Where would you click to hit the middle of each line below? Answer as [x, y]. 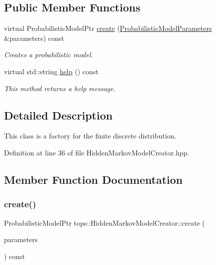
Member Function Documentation [94, 179]
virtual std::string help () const [51, 71]
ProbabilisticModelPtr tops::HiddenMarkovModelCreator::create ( [105, 222]
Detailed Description [58, 115]
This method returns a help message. [60, 88]
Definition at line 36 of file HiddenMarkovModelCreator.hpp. [97, 152]
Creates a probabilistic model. [49, 55]
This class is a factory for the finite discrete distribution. [90, 136]
